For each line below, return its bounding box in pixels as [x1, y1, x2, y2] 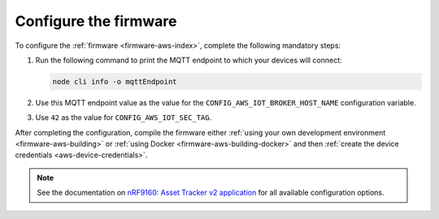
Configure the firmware [15, 12, 178, 30]
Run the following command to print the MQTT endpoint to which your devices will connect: [35, 55, 342, 65]
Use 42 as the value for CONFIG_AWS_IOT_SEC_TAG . [35, 113, 212, 122]
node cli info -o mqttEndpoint [52, 77, 178, 86]
